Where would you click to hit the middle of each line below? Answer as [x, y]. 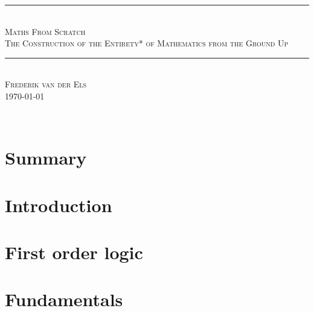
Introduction [59, 205]
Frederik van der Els [46, 84]
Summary [46, 158]
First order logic [74, 252]
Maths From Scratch [45, 31]
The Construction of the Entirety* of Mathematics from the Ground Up [147, 43]
